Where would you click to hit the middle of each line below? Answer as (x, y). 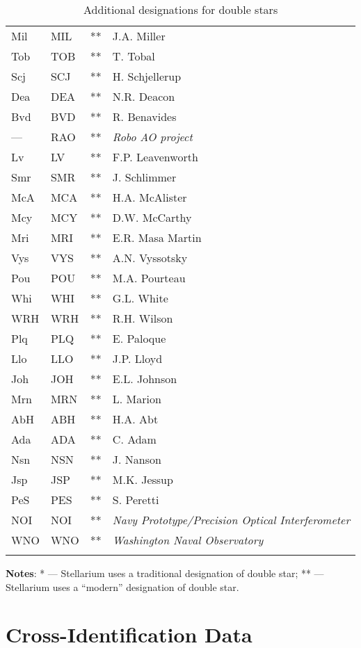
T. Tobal (134, 56)
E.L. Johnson (145, 379)
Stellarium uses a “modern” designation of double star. (122, 586)
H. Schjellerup (147, 76)
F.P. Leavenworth (155, 157)
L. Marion (137, 399)
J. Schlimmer (144, 177)
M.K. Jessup (143, 479)
